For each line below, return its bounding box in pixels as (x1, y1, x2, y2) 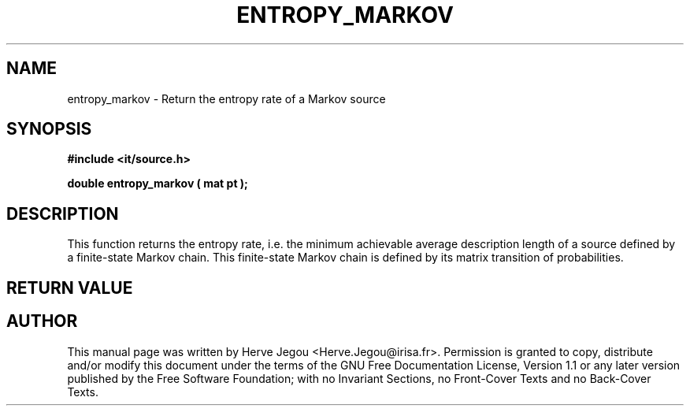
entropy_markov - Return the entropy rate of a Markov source (67, 91, 386, 106)
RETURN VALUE (6, 277, 133, 298)
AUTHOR (6, 311, 78, 332)
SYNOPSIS (6, 119, 92, 139)
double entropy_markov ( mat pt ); (67, 176, 248, 191)
